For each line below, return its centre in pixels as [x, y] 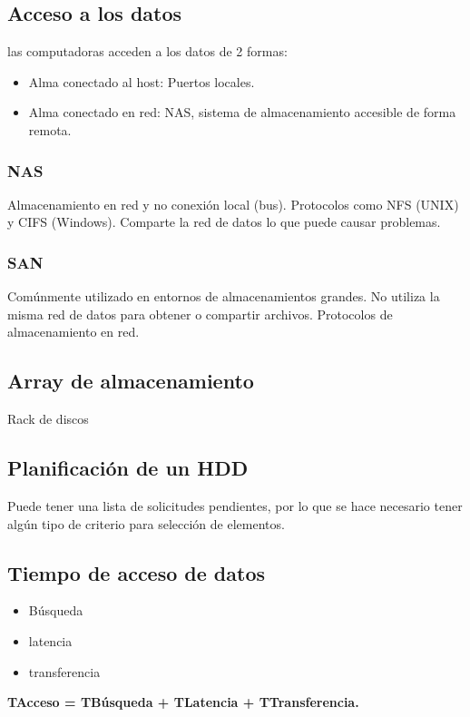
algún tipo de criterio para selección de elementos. [146, 523]
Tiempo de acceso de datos [137, 572]
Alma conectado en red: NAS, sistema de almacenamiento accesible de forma [242, 112]
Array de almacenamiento [131, 381]
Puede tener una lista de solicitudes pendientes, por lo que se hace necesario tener [235, 505]
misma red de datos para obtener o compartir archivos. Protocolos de [200, 314]
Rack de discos [48, 419]
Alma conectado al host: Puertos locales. [142, 81]
